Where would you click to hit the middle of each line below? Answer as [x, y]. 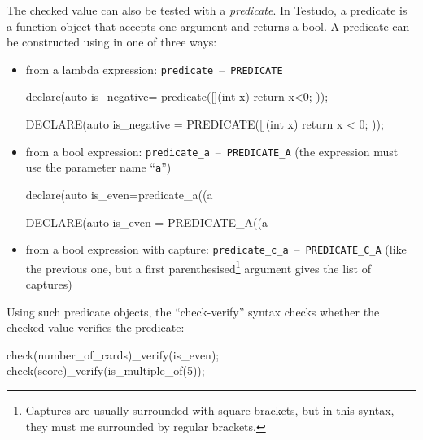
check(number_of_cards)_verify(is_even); [113, 354]
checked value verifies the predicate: [96, 327]
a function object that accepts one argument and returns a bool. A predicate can [208, 26]
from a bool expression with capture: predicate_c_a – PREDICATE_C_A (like [216, 249]
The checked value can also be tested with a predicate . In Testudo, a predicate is [207, 10]
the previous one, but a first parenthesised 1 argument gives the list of [198, 267]
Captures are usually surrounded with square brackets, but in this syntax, [210, 410]
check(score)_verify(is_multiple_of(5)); [106, 370]
